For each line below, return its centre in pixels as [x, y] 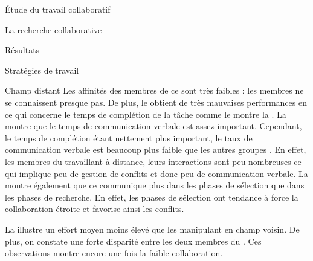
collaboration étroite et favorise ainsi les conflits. [95, 209]
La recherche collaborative [53, 29]
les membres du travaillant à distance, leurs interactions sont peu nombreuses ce [153, 161]
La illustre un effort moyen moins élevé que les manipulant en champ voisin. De [152, 229]
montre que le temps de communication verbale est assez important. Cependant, [153, 126]
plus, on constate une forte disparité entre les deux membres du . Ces [133, 241]
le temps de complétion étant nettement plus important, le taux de [129, 137]
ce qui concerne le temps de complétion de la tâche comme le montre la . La [146, 114]
